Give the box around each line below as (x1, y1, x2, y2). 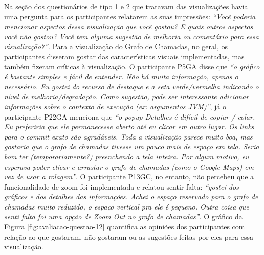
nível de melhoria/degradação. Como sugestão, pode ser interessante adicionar (4, 91, 249, 102)
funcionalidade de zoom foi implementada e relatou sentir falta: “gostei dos (4, 181, 239, 192)
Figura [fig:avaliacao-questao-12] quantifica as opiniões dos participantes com (4, 221, 245, 232)
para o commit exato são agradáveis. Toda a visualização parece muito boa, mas (4, 131, 253, 142)
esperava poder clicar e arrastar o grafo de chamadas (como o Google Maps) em (4, 161, 254, 172)
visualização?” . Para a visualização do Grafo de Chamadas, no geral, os (4, 41, 228, 52)
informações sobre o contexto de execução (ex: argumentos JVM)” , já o (4, 101, 226, 111)
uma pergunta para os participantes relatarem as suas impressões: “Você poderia (4, 11, 256, 21)
